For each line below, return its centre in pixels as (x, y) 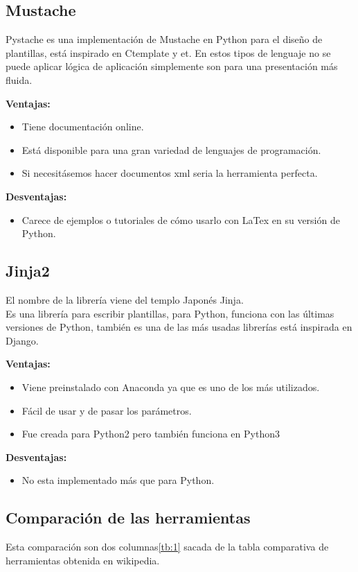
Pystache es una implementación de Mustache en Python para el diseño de (164, 39)
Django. (22, 340)
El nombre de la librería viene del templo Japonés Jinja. (125, 299)
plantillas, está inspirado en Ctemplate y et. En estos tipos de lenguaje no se (168, 52)
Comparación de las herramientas (128, 518)
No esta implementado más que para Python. (118, 480)
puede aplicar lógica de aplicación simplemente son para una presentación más (172, 66)
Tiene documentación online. (83, 127)
